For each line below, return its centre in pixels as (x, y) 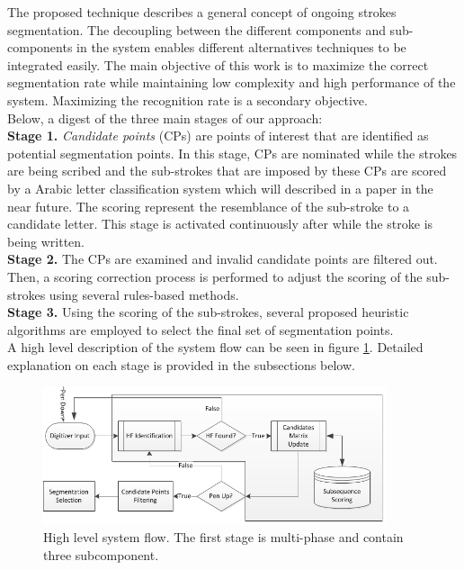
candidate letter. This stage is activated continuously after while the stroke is (220, 224)
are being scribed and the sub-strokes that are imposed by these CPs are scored (227, 171)
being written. (46, 241)
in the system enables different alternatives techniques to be (241, 47)
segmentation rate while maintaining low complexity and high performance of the (232, 82)
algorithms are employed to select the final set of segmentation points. (201, 329)
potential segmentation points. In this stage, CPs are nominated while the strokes (232, 153)
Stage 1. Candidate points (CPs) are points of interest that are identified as (218, 136)
